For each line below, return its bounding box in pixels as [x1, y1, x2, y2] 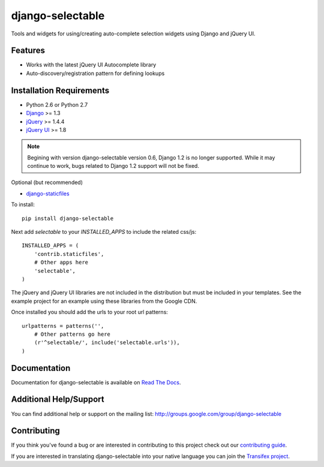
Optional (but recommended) [11, 179, 83, 186]
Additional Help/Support [11, 394, 104, 405]
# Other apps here [34, 259, 89, 266]
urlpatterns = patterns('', [22, 323, 104, 329]
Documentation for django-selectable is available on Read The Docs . [11, 378, 181, 386]
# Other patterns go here [34, 330, 111, 338]
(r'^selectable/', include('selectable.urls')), [34, 339, 180, 346]
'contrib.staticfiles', [34, 251, 104, 257]
